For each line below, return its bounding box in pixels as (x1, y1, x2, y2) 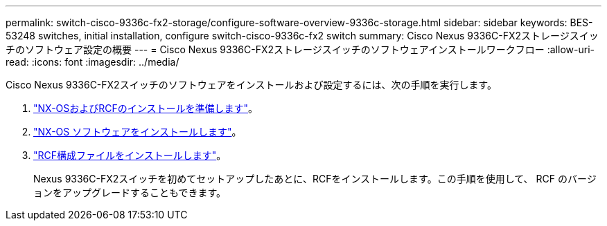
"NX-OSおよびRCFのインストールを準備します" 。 (33, 102, 258, 114)
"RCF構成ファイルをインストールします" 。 (33, 149, 227, 161)
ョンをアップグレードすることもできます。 (33, 187, 227, 198)
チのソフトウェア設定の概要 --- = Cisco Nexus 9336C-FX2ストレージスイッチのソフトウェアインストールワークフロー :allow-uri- (6, 44, 595, 55)
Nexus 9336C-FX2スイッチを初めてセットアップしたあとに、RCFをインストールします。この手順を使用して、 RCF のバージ (33, 173, 597, 185)
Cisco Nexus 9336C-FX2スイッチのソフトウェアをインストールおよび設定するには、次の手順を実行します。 (6, 79, 497, 91)
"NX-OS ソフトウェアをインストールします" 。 (33, 126, 242, 138)
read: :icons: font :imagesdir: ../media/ (6, 56, 179, 68)
